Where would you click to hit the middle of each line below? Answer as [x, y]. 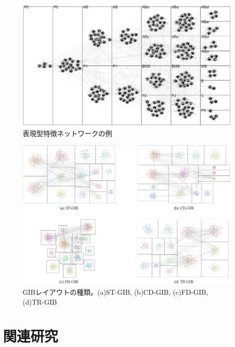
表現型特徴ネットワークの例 [67, 133]
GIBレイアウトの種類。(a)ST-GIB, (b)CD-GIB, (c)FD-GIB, [116, 292]
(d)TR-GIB [40, 301]
